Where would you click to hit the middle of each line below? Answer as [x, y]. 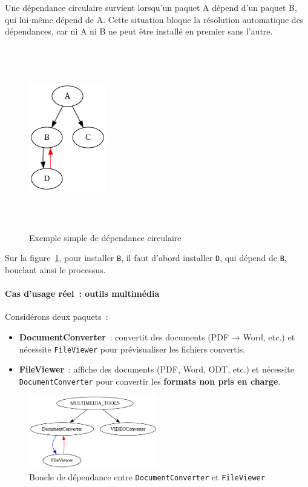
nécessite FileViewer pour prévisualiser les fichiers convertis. [132, 349]
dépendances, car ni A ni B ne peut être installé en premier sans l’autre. [139, 31]
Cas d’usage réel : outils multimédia [82, 293]
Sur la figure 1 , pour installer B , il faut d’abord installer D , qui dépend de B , [146, 258]
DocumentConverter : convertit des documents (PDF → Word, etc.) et [157, 336]
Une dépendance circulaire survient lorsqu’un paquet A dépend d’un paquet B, [151, 7]
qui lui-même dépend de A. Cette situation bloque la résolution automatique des [154, 19]
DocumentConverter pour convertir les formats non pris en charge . [150, 381]
